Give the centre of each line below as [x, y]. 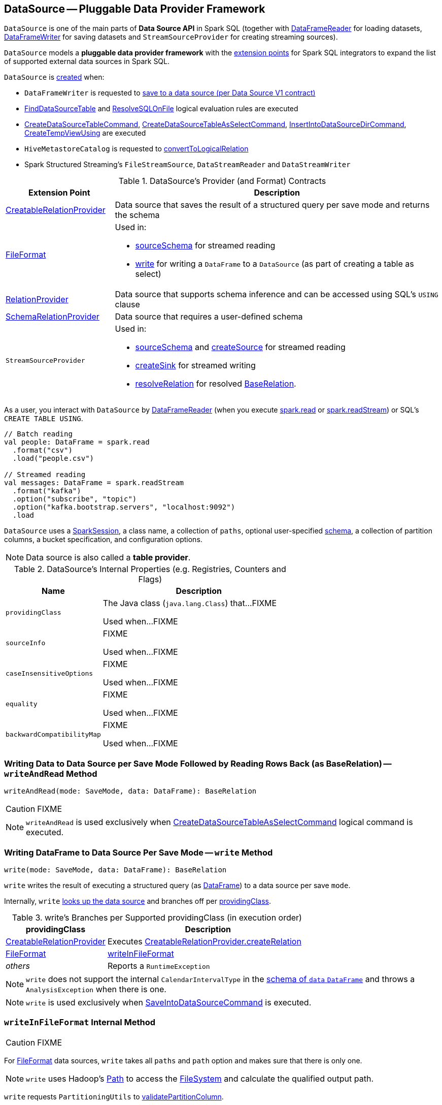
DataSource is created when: [54, 77]
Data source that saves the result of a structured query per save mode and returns [272, 205]
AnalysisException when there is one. [96, 989]
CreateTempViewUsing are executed [85, 133]
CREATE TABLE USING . [44, 419]
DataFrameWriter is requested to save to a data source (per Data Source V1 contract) [170, 93]
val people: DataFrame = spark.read [77, 442]
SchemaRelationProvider [53, 317]
